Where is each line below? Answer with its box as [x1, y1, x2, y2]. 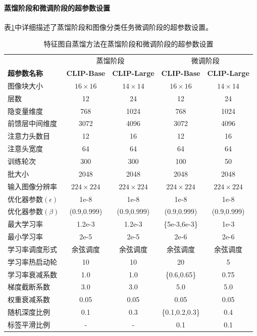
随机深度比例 [8, 307, 50, 317]
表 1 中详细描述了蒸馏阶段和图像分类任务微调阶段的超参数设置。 [4, 21, 213, 32]
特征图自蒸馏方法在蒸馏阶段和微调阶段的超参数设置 [43, 38, 214, 49]
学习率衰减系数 [8, 269, 57, 279]
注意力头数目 [8, 131, 50, 141]
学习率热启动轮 [8, 256, 57, 267]
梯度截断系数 [8, 281, 50, 292]
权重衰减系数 [8, 294, 50, 305]
